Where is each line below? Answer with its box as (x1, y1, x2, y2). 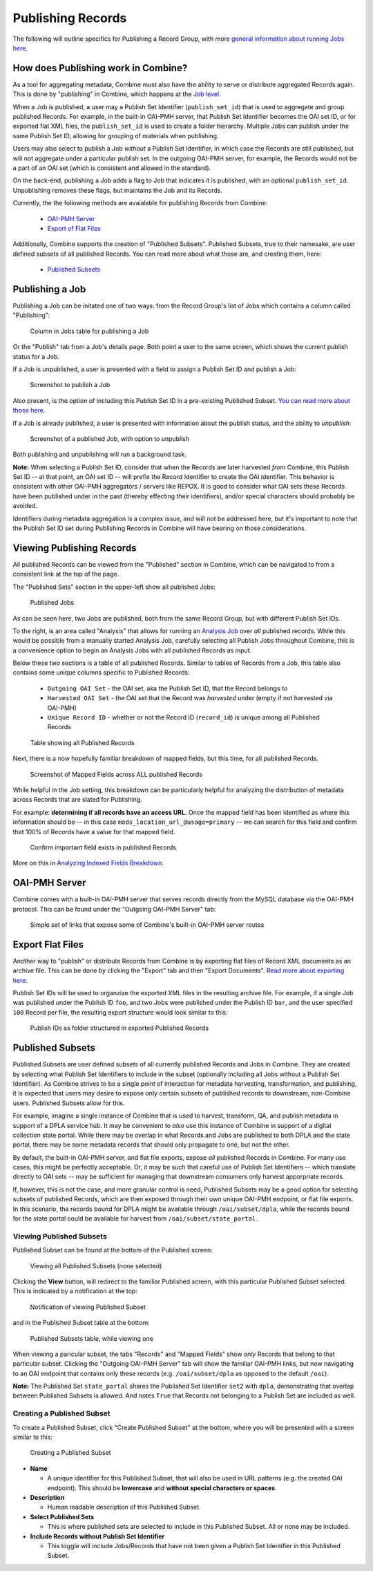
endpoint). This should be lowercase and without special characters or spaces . (47, 1483, 277, 1492)
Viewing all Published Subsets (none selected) (30, 1261, 162, 1270)
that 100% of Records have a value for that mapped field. (12, 827, 175, 836)
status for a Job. (12, 352, 60, 361)
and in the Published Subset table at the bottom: (12, 1319, 150, 1327)
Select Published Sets (30, 1512, 95, 1521)
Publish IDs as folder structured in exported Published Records (30, 1024, 209, 1033)
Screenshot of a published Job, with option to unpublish (30, 434, 190, 442)
